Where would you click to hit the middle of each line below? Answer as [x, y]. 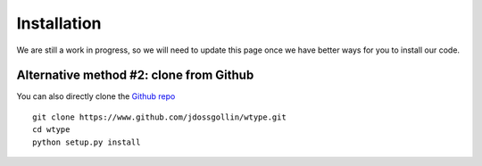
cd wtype [51, 130]
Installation [59, 23]
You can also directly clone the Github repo [96, 96]
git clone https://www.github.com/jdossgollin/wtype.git [160, 117]
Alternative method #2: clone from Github [135, 75]
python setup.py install [87, 142]
